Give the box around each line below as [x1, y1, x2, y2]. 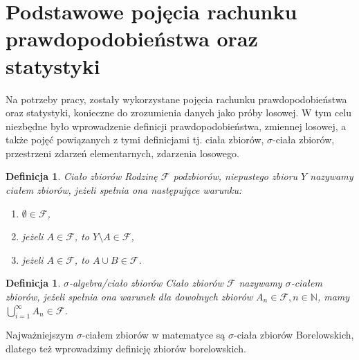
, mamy [317, 289, 350, 304]
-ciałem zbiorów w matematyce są [82, 327, 225, 342]
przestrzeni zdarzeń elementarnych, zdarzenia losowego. [6, 145, 239, 160]
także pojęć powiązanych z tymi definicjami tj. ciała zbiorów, [6, 132, 264, 147]
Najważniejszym [6, 327, 74, 342]
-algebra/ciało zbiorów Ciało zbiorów [68, 276, 223, 290]
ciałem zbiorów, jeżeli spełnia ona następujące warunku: [6, 183, 242, 197]
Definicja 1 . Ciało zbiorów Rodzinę [6, 169, 158, 183]
